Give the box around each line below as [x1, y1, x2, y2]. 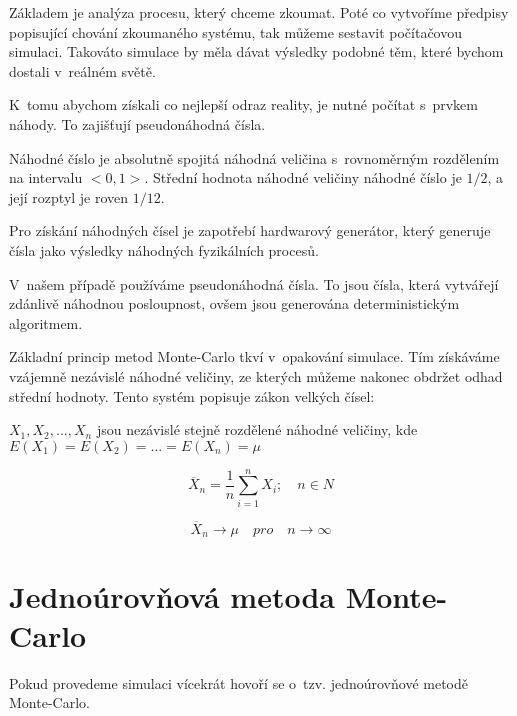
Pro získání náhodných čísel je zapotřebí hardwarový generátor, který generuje [9, 220, 491, 241]
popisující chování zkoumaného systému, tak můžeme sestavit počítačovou [9, 21, 463, 42]
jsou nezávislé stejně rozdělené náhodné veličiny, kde [96, 419, 418, 440]
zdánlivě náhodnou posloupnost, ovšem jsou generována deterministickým [9, 293, 460, 314]
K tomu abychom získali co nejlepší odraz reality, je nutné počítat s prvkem [9, 94, 478, 115]
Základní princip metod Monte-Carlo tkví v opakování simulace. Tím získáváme [9, 346, 500, 367]
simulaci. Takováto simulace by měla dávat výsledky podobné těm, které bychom [9, 41, 504, 62]
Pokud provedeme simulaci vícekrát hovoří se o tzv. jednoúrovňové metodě [9, 672, 468, 693]
